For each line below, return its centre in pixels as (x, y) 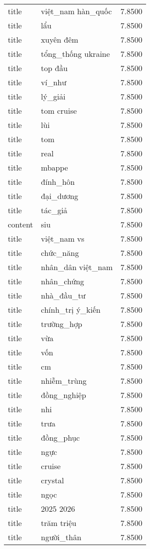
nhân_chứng (62, 281)
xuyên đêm (60, 39)
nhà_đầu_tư (63, 295)
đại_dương (60, 196)
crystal (52, 480)
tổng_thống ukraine (75, 54)
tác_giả (54, 210)
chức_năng (60, 253)
